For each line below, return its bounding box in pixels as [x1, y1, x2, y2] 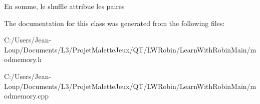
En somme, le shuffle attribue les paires [4, 1, 125, 11]
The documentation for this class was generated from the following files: [4, 17, 225, 28]
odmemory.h [4, 54, 42, 64]
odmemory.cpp [4, 90, 49, 101]
